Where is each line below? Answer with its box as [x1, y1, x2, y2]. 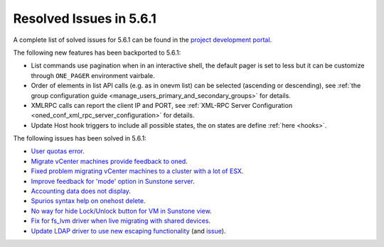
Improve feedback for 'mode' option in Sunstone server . [31, 177, 195, 185]
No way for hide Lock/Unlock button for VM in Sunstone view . [31, 207, 213, 215]
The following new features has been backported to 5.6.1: [13, 48, 181, 57]
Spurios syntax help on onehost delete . [31, 197, 146, 205]
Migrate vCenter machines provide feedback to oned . [31, 157, 188, 165]
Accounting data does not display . [31, 187, 132, 195]
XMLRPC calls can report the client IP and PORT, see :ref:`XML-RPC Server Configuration [31, 101, 293, 109]
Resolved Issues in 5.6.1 [13, 11, 156, 26]
